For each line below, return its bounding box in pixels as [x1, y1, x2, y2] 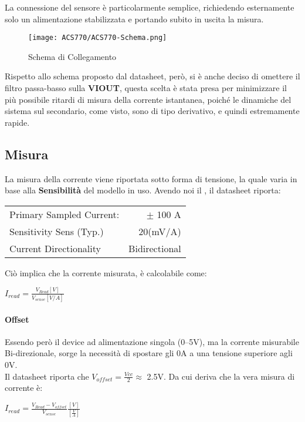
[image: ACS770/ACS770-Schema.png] [28, 34, 167, 42]
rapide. [5, 116, 30, 128]
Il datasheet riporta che [5, 370, 89, 382]
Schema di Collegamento [28, 50, 117, 62]
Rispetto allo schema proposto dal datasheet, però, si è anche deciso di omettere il [5, 70, 300, 82]
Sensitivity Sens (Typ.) [9, 224, 104, 238]
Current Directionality [9, 241, 101, 255]
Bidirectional [128, 241, 181, 255]
